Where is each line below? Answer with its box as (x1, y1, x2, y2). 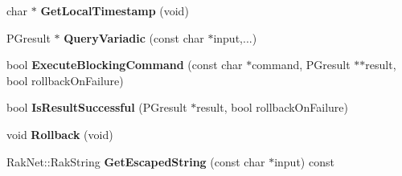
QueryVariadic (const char (64, 29, 204, 46)
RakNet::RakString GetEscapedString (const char (6, 153, 265, 170)
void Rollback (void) (6, 125, 113, 142)
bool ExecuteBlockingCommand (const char (6, 56, 243, 73)
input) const (274, 153, 334, 170)
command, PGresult (252, 56, 351, 73)
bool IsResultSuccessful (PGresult (6, 99, 187, 116)
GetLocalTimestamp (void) (40, 2, 189, 18)
